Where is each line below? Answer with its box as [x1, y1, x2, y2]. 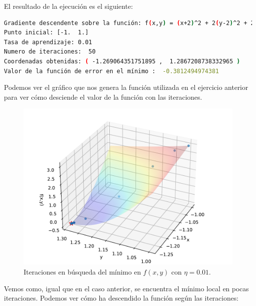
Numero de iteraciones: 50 [4, 48, 96, 56]
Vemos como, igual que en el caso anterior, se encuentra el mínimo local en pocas [4, 283, 249, 293]
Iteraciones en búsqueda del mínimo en [24, 266, 141, 277]
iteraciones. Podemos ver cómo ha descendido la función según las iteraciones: [4, 293, 239, 303]
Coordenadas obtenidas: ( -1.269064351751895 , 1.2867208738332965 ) [4, 57, 240, 65]
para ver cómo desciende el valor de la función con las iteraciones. [4, 91, 202, 102]
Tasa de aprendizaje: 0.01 [4, 38, 92, 46]
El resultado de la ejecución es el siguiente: [4, 1, 133, 11]
